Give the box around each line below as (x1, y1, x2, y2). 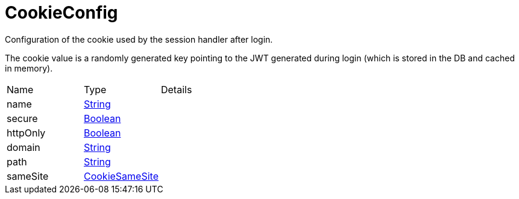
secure (7, 112, 38, 124)
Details (160, 83, 192, 96)
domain (7, 141, 40, 153)
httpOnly (7, 126, 46, 139)
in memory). (5, 63, 53, 73)
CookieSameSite (83, 170, 159, 182)
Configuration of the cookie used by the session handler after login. (5, 34, 273, 44)
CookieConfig (5, 2, 118, 23)
